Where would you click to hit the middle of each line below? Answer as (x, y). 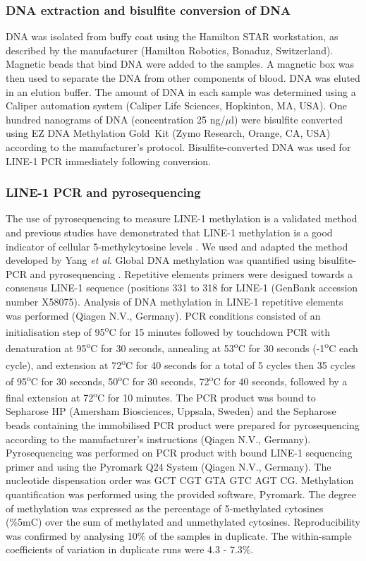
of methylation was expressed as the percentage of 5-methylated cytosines (165, 508)
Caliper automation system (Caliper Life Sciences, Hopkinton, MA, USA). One (176, 105)
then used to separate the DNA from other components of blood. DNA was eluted (183, 78)
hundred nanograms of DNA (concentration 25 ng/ (116, 119)
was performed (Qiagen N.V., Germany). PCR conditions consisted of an (163, 315)
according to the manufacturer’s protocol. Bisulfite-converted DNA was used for (178, 146)
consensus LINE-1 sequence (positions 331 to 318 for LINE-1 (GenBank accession (182, 288)
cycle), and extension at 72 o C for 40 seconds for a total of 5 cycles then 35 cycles (181, 363)
